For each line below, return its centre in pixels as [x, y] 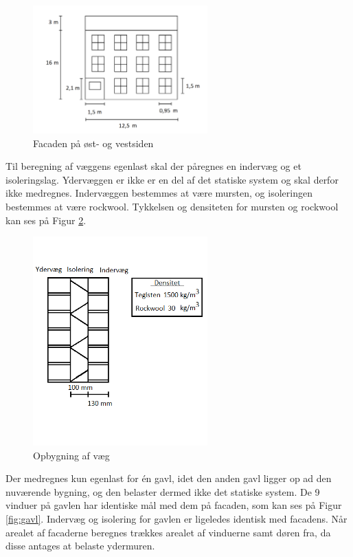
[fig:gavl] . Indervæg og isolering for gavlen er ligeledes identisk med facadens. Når [176, 519]
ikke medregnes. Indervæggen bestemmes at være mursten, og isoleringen [159, 193]
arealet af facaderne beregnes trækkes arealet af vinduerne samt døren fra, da [168, 532]
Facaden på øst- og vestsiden [93, 143]
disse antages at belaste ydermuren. [80, 546]
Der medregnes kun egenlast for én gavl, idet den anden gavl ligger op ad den [169, 478]
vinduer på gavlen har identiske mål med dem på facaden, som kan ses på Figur [174, 505]
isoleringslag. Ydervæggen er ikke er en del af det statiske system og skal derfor [172, 179]
